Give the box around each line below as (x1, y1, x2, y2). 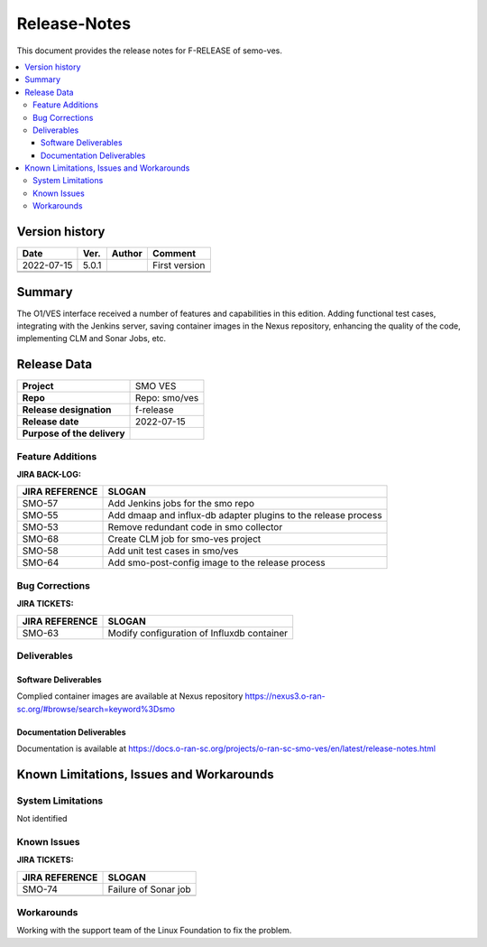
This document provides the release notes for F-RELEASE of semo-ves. (16, 45, 283, 56)
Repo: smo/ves (135, 392, 199, 404)
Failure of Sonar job (107, 883, 191, 896)
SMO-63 (22, 627, 59, 639)
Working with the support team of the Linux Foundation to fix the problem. (16, 925, 292, 936)
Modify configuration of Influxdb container (107, 627, 289, 639)
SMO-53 (22, 521, 59, 534)
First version (152, 259, 206, 272)
